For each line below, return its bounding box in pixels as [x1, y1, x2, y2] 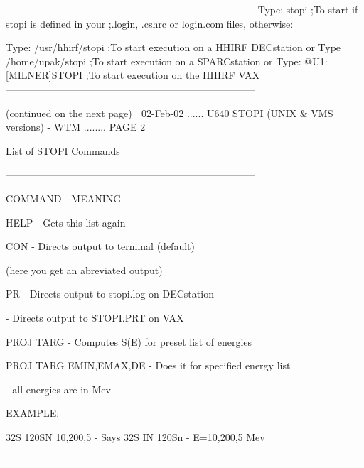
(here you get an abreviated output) [6, 262, 163, 277]
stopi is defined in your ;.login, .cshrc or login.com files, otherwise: [6, 16, 294, 31]
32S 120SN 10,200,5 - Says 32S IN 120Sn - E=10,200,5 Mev [6, 429, 265, 444]
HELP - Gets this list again [6, 214, 126, 229]
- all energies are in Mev [6, 381, 111, 396]
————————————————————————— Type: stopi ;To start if [6, 2, 358, 16]
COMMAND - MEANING [6, 190, 122, 205]
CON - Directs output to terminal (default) [6, 239, 195, 254]
